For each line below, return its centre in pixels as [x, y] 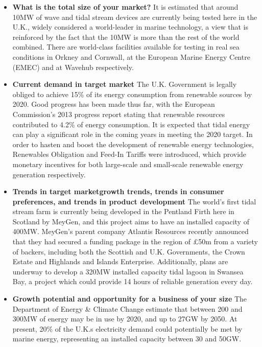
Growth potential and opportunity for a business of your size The [130, 299]
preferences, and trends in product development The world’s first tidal [134, 201]
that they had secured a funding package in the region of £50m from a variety [135, 241]
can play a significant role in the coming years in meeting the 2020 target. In [133, 134]
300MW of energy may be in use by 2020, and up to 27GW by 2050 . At [125, 319]
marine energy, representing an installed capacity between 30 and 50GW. [127, 339]
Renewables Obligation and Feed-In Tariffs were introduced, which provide [129, 154]
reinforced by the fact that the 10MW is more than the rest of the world [126, 37]
